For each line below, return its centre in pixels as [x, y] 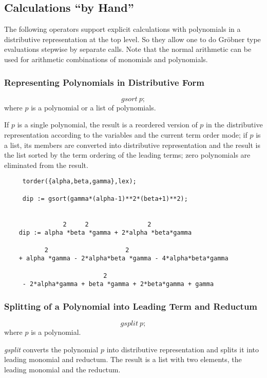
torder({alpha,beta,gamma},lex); [79, 182]
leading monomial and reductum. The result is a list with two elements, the [123, 359]
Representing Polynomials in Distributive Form [104, 82]
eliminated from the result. [46, 165]
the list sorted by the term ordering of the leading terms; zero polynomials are [127, 155]
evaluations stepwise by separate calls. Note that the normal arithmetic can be [128, 49]
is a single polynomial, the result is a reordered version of [107, 125]
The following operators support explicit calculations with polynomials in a [122, 29]
